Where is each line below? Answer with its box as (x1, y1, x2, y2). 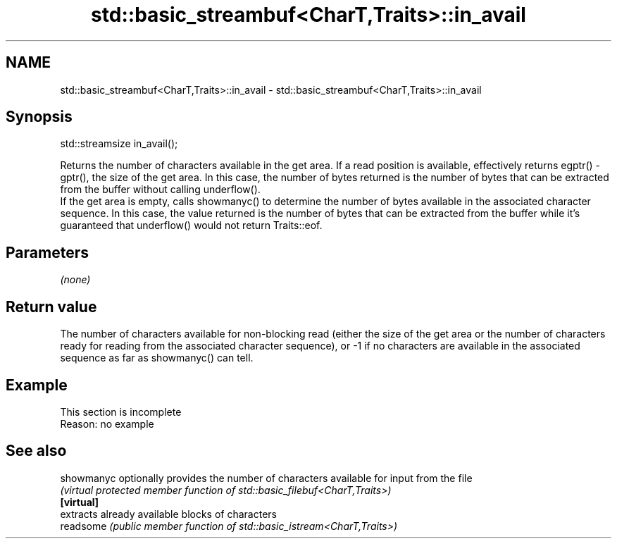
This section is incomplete (60, 405, 182, 418)
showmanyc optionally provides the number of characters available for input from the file (60, 471, 473, 484)
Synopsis (6, 108, 73, 126)
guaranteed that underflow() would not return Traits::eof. (60, 219, 323, 232)
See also (6, 442, 67, 460)
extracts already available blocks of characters (60, 507, 277, 520)
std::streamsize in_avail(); (60, 137, 178, 150)
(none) (60, 273, 91, 286)
